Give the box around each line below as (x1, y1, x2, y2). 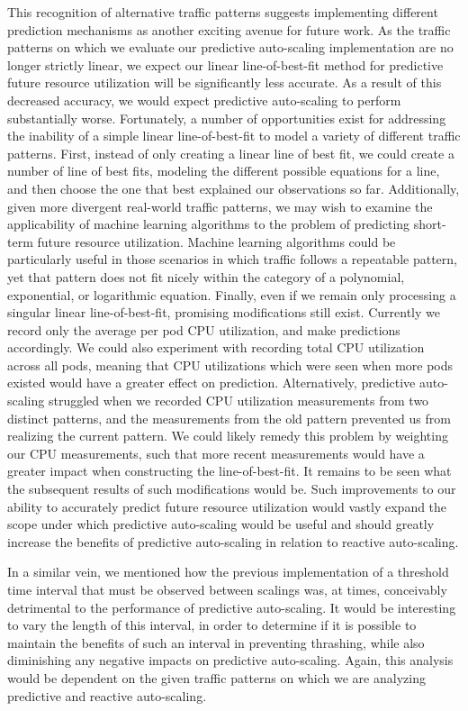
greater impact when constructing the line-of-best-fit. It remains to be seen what (7, 461, 452, 480)
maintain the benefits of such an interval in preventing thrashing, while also (7, 633, 425, 652)
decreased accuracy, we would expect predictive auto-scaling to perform (7, 90, 401, 109)
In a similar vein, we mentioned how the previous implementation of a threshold (7, 562, 449, 581)
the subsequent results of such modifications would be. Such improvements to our (7, 479, 456, 498)
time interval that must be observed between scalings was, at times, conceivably (7, 580, 447, 598)
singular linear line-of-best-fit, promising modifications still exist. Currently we (7, 303, 440, 322)
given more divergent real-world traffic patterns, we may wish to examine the (7, 196, 433, 215)
